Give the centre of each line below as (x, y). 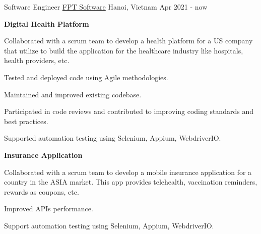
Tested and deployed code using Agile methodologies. (86, 77)
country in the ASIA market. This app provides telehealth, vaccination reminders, (131, 182)
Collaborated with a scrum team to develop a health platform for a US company (128, 41)
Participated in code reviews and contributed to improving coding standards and (129, 111)
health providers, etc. (37, 60)
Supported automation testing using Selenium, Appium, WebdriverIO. (113, 138)
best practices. (26, 121)
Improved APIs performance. (49, 209)
